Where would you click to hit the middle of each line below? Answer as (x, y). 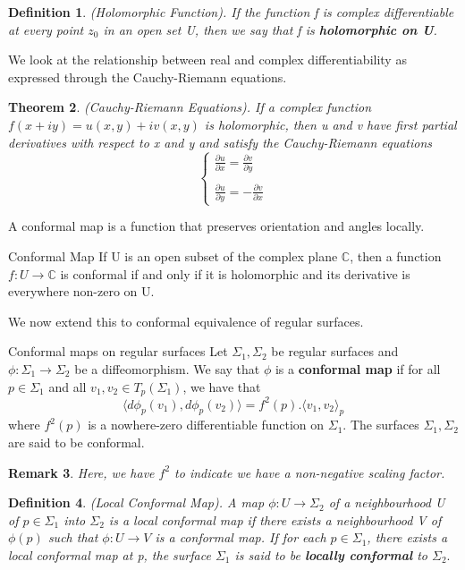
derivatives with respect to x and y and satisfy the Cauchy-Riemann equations (220, 142)
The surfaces (385, 425)
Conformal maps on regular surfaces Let (118, 351)
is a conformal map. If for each (241, 537)
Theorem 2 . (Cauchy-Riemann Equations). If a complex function (190, 107)
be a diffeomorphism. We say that (167, 368)
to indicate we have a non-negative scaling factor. (310, 472)
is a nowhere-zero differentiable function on (206, 425)
